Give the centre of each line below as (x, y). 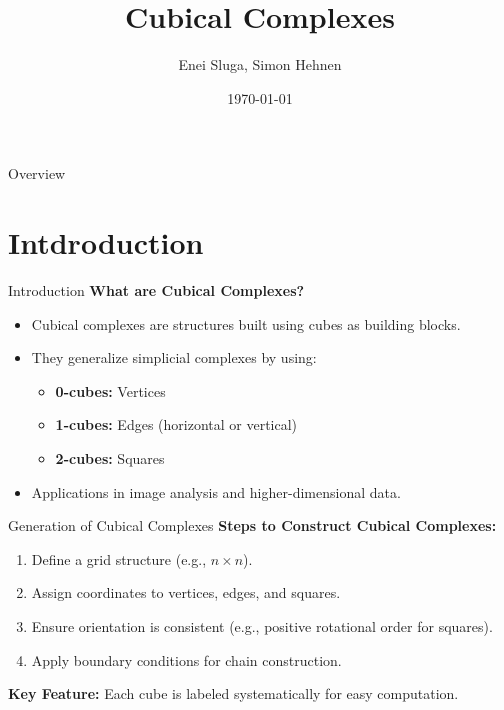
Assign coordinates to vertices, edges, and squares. (186, 592)
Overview (37, 173)
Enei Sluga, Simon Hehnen (260, 64)
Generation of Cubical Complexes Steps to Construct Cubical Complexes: (252, 525)
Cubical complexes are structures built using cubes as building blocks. (246, 323)
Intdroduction (106, 242)
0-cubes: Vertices (110, 390)
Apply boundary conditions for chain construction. (186, 659)
